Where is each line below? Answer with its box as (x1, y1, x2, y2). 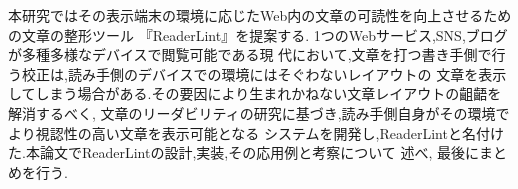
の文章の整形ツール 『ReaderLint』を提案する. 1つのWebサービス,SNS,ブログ (8, 24, 508, 45)
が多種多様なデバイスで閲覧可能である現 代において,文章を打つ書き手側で (8, 44, 492, 65)
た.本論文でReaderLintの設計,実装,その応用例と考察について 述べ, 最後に (8, 142, 479, 163)
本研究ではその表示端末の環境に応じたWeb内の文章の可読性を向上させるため (8, 5, 512, 25)
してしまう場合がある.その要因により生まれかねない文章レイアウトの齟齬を (8, 83, 502, 104)
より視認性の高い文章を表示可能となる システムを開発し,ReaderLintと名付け (8, 122, 504, 143)
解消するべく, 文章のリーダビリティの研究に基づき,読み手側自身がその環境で (8, 102, 510, 123)
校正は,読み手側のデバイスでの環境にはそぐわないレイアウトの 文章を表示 (21, 63, 507, 84)
